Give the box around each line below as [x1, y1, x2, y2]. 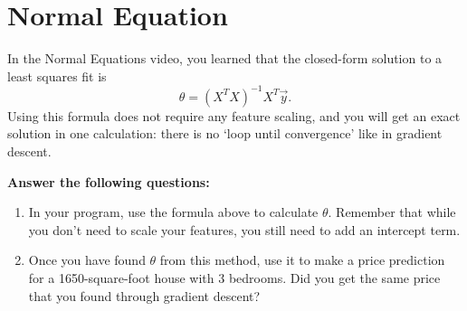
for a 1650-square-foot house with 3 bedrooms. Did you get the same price [28, 268, 441, 287]
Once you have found [28, 250, 146, 269]
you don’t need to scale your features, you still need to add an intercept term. [28, 220, 461, 239]
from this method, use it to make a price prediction [159, 250, 445, 269]
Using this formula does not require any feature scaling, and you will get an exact [7, 106, 461, 125]
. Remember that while [328, 203, 456, 221]
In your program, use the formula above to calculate [28, 203, 319, 221]
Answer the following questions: [7, 172, 210, 191]
